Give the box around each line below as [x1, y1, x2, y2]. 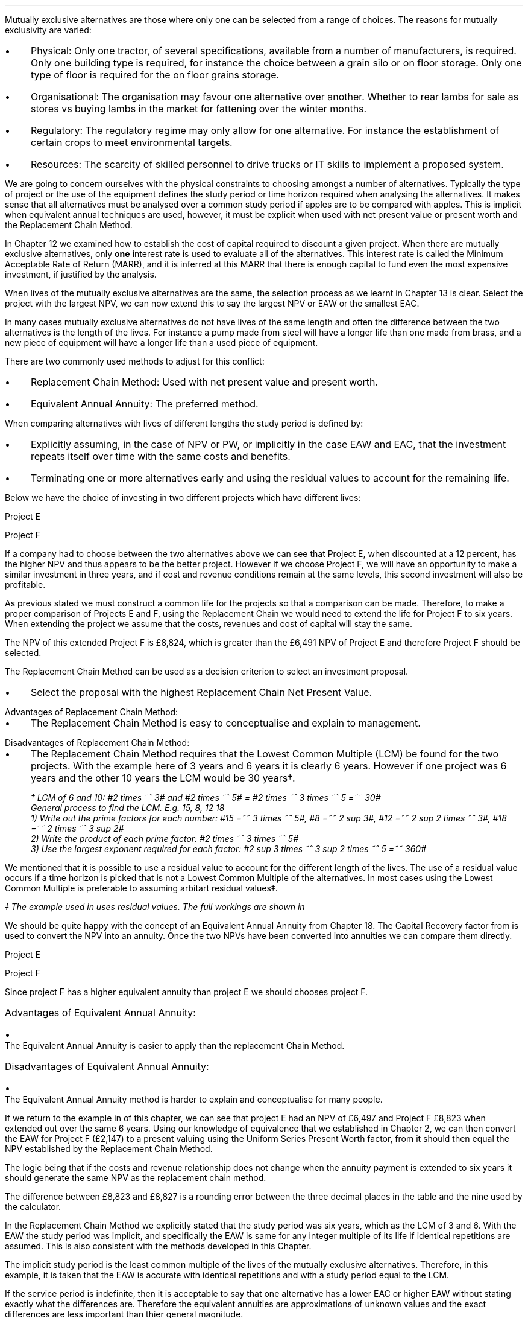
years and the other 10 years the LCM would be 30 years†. [30, 772, 295, 784]
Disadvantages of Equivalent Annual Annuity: [5, 1060, 209, 1072]
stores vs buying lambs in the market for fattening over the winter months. [30, 103, 367, 115]
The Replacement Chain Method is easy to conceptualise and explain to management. [30, 717, 421, 729]
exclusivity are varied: [5, 25, 92, 35]
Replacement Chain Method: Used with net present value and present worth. [30, 376, 379, 388]
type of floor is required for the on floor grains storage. [30, 69, 280, 81]
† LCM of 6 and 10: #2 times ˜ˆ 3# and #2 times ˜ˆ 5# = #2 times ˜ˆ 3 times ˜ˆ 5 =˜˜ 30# [31, 792, 381, 803]
